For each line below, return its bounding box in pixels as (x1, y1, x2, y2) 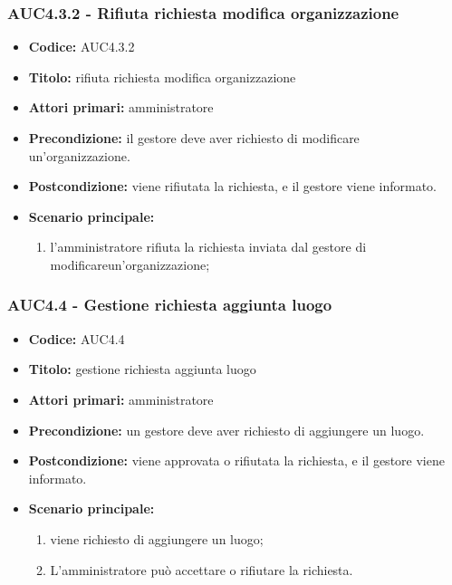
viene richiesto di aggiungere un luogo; (50, 529, 264, 548)
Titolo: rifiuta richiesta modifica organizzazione (28, 67, 296, 86)
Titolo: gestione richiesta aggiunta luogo (28, 360, 256, 379)
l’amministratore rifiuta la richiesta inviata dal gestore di (50, 237, 367, 256)
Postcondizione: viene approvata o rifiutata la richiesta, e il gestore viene (28, 451, 445, 470)
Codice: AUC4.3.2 (28, 37, 135, 56)
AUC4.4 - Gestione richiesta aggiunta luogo (7, 293, 332, 316)
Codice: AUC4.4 (28, 329, 125, 348)
